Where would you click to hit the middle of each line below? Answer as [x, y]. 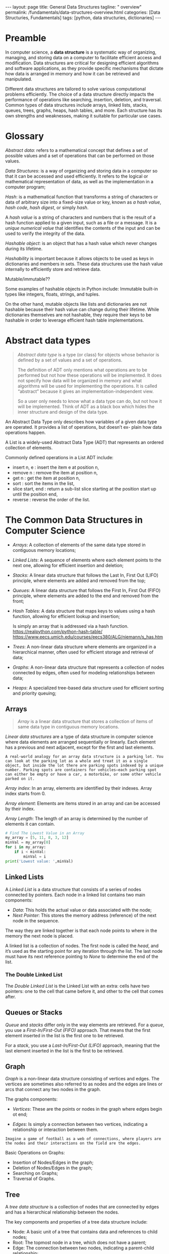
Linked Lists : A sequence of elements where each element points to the [87, 560]
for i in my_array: [26, 847]
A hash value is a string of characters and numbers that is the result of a [80, 217]
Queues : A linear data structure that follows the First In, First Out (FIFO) [87, 590]
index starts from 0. [26, 793]
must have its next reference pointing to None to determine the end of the [82, 956]
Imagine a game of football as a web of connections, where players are [83, 1139]
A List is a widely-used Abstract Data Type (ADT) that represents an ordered [84, 442]
